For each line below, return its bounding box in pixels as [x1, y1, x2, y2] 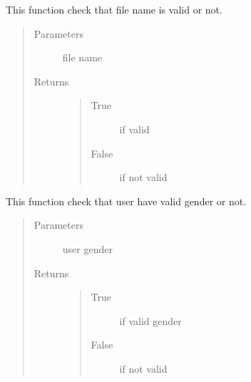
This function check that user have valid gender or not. [6, 193, 247, 208]
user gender [62, 241, 113, 256]
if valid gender [119, 313, 182, 328]
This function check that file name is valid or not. [6, 2, 222, 16]
